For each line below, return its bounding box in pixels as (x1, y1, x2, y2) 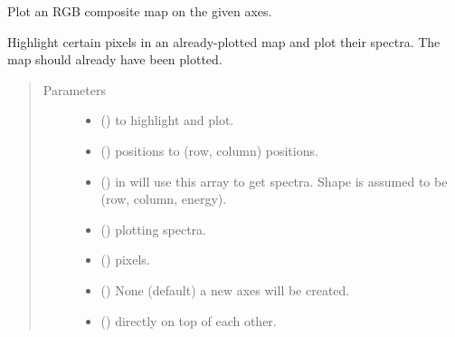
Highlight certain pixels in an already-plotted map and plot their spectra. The (7, 32, 441, 51)
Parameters (43, 80, 106, 99)
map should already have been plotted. (7, 50, 223, 69)
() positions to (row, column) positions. (100, 140, 318, 159)
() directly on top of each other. (100, 311, 277, 330)
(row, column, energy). (100, 189, 227, 208)
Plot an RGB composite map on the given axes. (7, 2, 272, 20)
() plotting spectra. (100, 219, 207, 238)
